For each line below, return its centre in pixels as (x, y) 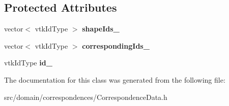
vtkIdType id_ (28, 63)
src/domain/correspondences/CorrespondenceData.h (86, 97)
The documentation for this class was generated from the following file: (115, 79)
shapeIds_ (101, 29)
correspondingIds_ (116, 45)
